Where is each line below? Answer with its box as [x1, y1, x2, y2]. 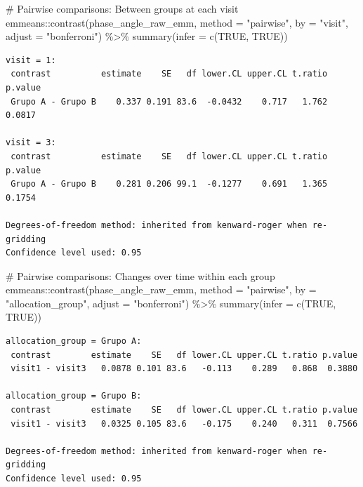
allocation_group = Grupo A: [6, 336, 142, 347]
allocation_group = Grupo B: [6, 391, 142, 401]
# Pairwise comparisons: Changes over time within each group [6, 268, 275, 283]
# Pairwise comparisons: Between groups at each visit [6, 1, 239, 15]
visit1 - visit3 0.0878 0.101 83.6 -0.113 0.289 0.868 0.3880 [11, 363, 358, 374]
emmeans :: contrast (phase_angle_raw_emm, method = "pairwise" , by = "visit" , [6, 15, 348, 29]
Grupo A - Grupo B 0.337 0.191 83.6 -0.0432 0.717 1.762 [11, 96, 328, 107]
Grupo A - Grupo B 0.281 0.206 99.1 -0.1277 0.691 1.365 [11, 179, 328, 189]
